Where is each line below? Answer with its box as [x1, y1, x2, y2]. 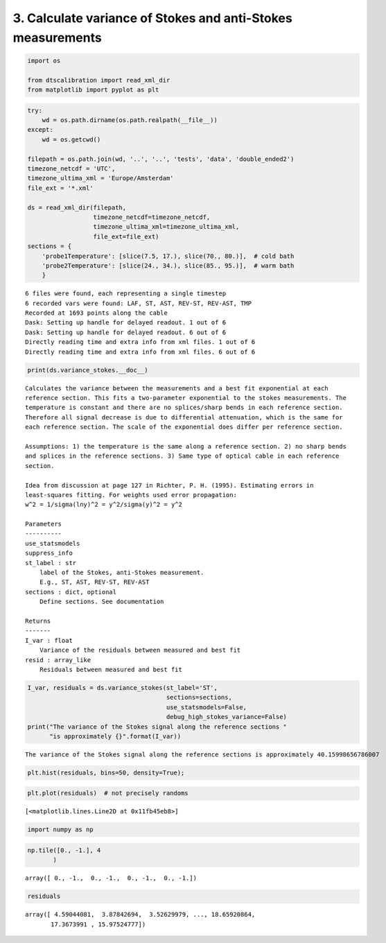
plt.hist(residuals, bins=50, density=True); [27, 768, 185, 777]
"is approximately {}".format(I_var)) [49, 732, 182, 740]
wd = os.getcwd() [42, 135, 101, 144]
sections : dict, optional [25, 588, 117, 596]
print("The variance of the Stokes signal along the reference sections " [27, 723, 288, 731]
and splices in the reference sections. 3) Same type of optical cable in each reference [25, 452, 340, 460]
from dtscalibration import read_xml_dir [27, 76, 170, 84]
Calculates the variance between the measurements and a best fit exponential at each [25, 384, 328, 392]
